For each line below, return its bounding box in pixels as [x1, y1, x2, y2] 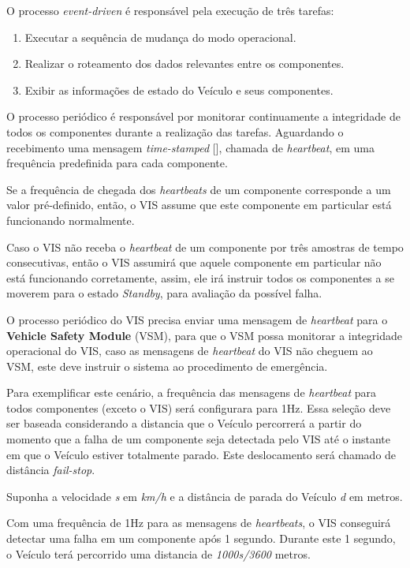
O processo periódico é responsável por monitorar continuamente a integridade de [6, 108, 401, 125]
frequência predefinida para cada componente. [6, 155, 228, 171]
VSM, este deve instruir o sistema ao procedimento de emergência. [6, 357, 328, 374]
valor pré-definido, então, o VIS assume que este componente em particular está [6, 196, 392, 213]
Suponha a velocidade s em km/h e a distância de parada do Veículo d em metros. [6, 488, 403, 504]
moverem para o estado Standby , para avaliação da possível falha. [6, 285, 322, 301]
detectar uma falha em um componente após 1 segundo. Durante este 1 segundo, [6, 530, 396, 547]
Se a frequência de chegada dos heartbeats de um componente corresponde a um [6, 181, 391, 197]
